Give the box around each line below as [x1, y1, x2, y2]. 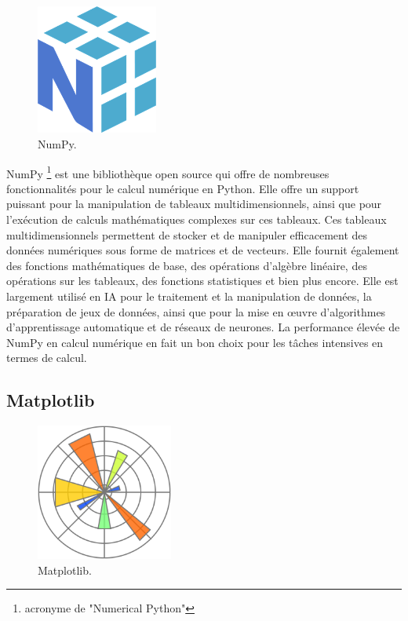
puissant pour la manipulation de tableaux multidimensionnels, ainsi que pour [6, 195, 382, 212]
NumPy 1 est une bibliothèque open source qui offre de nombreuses [6, 163, 330, 181]
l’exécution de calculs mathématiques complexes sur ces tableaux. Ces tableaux [6, 211, 387, 228]
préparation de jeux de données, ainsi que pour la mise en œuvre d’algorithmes [6, 303, 386, 320]
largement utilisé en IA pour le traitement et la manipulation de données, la [6, 287, 372, 304]
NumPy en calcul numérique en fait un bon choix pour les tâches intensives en [6, 334, 384, 350]
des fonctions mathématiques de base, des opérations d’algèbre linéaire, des [6, 257, 367, 273]
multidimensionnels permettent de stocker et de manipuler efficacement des [6, 226, 368, 243]
